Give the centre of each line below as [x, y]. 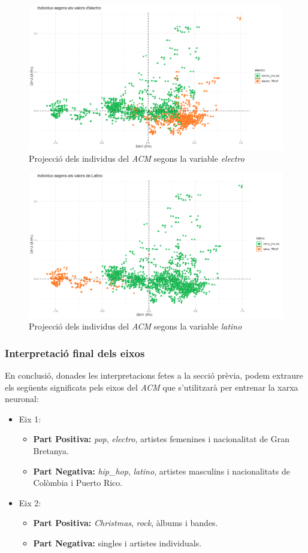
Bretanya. [51, 451]
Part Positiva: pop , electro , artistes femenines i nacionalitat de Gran [161, 439]
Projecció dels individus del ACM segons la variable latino [135, 326]
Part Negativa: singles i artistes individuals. [117, 543]
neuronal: [22, 399]
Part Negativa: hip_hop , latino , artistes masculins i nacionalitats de [161, 471]
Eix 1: [30, 418]
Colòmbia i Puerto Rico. [78, 483]
